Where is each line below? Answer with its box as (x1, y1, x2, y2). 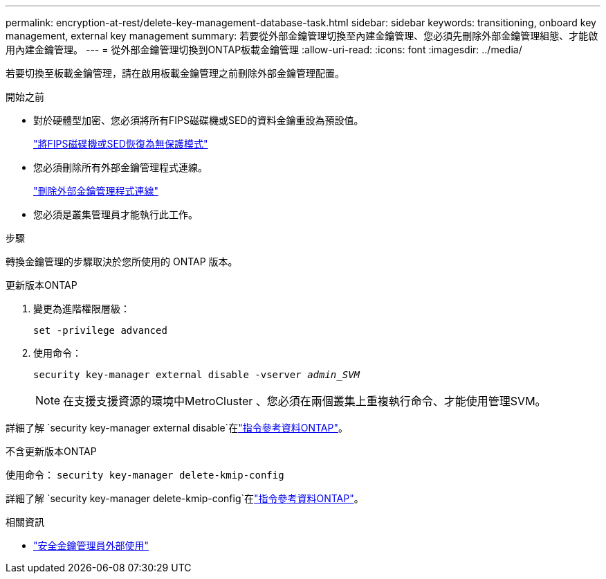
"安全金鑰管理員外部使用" (33, 540, 149, 551)
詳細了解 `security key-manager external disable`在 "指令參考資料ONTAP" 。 (6, 422, 348, 434)
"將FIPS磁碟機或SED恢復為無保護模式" (33, 138, 208, 150)
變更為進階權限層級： (33, 303, 130, 314)
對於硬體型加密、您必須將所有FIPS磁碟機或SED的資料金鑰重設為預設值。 (33, 114, 364, 126)
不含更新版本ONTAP (6, 445, 97, 457)
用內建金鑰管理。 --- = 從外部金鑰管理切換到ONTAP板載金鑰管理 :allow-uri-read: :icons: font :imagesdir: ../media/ (6, 44, 522, 55)
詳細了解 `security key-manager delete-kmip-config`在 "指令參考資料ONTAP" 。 (6, 492, 364, 504)
